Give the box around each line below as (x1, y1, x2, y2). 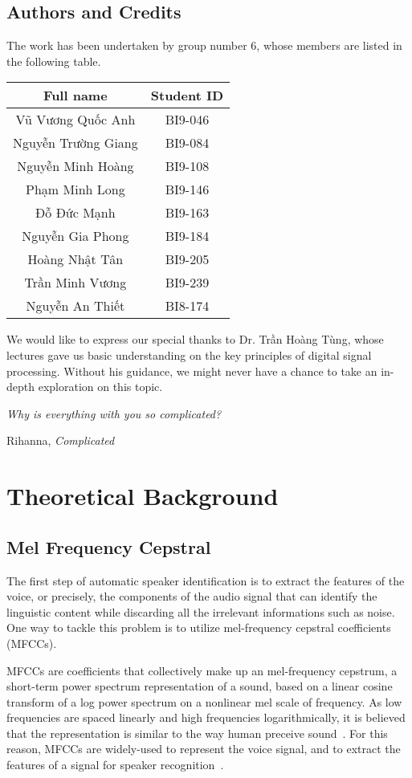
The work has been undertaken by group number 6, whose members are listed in (6, 37, 402, 54)
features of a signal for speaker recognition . (6, 756, 224, 773)
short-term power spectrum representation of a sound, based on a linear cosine (6, 678, 393, 694)
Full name (43, 86, 108, 105)
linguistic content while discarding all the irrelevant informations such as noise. (6, 603, 395, 620)
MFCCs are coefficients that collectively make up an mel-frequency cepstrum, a (6, 662, 398, 678)
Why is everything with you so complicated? (6, 405, 222, 422)
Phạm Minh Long (26, 180, 125, 199)
